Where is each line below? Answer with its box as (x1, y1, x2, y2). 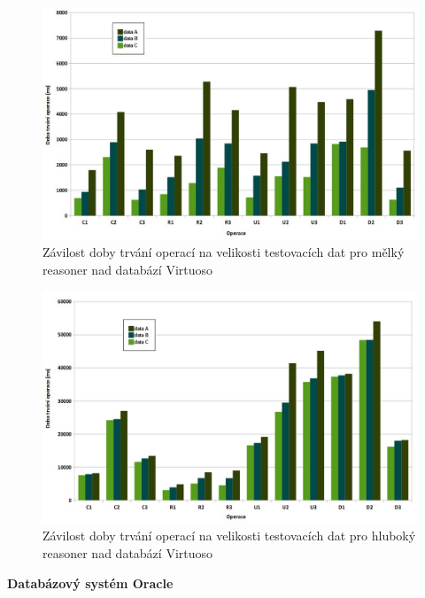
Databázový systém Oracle (7, 573, 174, 592)
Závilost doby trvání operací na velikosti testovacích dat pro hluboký (42, 526, 416, 545)
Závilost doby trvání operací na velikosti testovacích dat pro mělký (42, 243, 405, 261)
